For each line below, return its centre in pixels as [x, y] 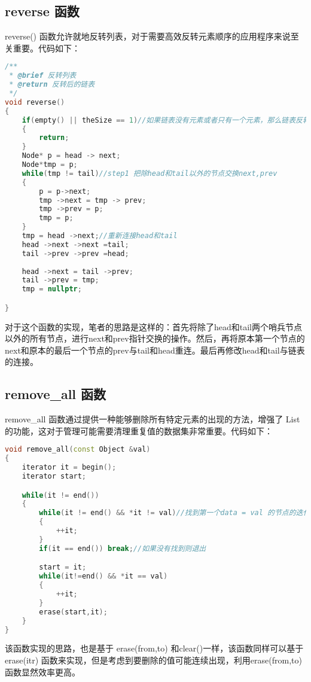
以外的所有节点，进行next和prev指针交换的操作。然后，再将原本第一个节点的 [155, 338]
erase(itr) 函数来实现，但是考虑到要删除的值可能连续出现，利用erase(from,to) [153, 660]
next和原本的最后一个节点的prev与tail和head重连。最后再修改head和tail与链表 [155, 350]
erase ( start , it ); [73, 612]
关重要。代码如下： [42, 48]
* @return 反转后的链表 [52, 85]
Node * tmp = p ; [50, 165]
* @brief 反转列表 [43, 76]
